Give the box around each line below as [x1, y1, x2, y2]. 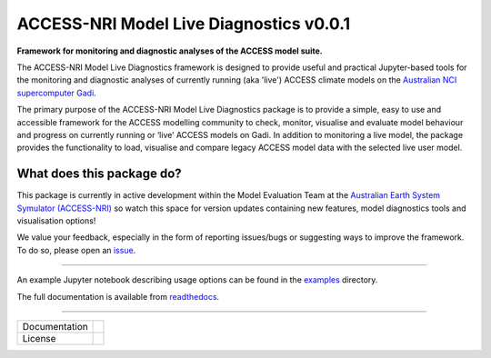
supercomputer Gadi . [16, 87, 97, 98]
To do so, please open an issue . [16, 244, 136, 255]
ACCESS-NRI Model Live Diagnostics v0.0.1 [16, 14, 350, 34]
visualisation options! [16, 214, 96, 226]
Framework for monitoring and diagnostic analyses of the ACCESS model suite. [16, 45, 323, 56]
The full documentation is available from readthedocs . [16, 291, 220, 302]
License [22, 332, 56, 344]
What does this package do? [16, 166, 182, 182]
